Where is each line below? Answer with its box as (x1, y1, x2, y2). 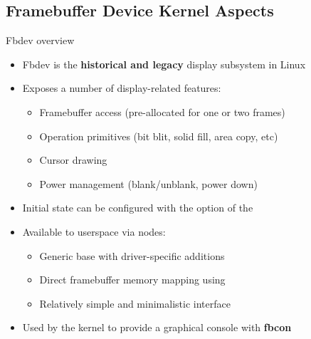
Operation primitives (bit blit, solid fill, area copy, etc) (39, 128, 278, 143)
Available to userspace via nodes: (22, 224, 166, 239)
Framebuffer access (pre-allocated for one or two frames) (39, 104, 285, 119)
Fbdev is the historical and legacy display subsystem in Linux (22, 56, 306, 71)
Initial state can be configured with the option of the (22, 200, 253, 215)
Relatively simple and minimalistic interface (39, 296, 231, 311)
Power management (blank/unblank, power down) (39, 176, 258, 191)
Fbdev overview (6, 33, 75, 48)
